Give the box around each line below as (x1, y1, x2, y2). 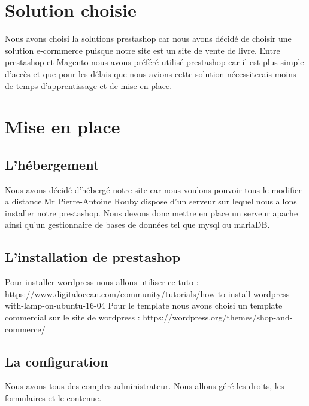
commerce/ (5, 322, 46, 335)
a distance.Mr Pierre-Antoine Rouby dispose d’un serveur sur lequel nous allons (5, 195, 297, 207)
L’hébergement (5, 155, 99, 173)
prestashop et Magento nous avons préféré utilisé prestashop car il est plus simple (5, 56, 304, 68)
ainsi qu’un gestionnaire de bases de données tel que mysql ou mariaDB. (5, 218, 270, 231)
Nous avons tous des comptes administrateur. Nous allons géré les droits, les (5, 380, 284, 392)
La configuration (5, 352, 108, 370)
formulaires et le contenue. (5, 392, 102, 404)
